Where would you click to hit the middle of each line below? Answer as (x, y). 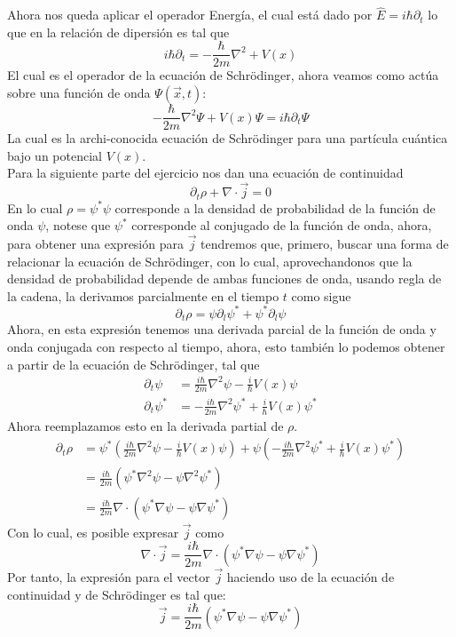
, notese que (78, 225)
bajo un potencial (55, 155)
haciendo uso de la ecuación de (311, 577)
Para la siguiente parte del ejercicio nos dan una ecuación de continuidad (205, 173)
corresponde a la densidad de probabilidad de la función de (275, 207)
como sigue (321, 295)
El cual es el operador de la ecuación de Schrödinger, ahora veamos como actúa (223, 75)
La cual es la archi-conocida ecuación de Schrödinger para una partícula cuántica (228, 138)
